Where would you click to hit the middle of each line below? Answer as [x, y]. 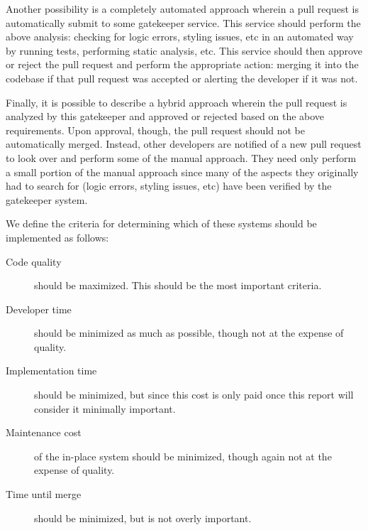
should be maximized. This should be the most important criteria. [178, 285]
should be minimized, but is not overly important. [143, 518]
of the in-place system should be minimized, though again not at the [183, 456]
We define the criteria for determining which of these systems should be [161, 223]
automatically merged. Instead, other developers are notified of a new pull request [184, 144]
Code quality [34, 261]
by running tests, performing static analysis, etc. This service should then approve [184, 50]
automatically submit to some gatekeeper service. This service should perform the [183, 22]
